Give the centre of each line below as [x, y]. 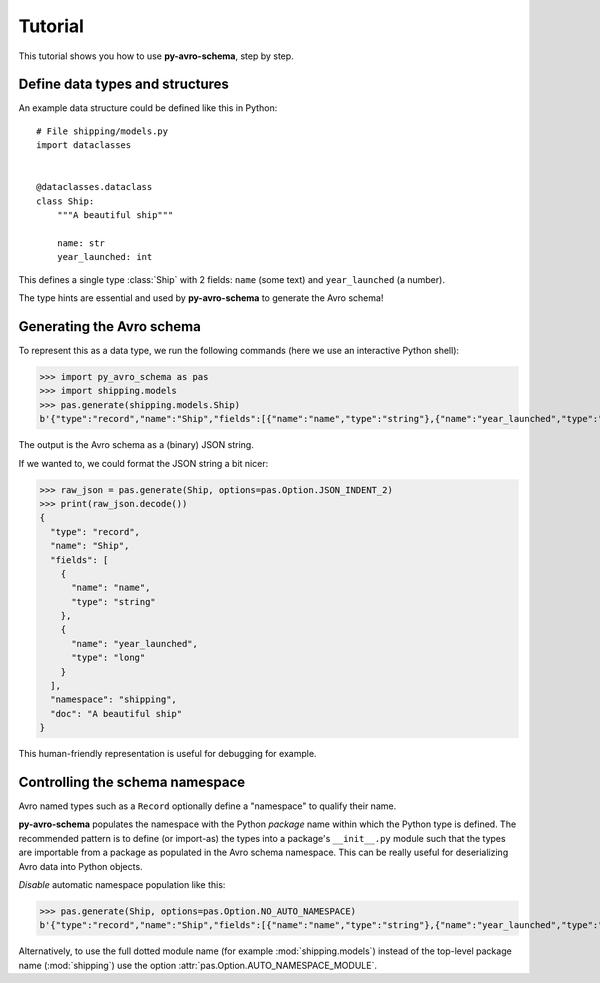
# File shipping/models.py [102, 131]
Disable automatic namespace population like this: [122, 885]
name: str [80, 243]
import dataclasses [84, 145]
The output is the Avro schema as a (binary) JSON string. [136, 445]
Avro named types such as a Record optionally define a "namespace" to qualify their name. [207, 806]
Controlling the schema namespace [132, 782]
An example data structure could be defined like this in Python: [148, 108]
